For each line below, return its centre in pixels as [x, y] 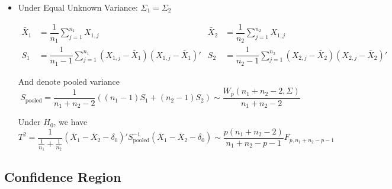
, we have [70, 122]
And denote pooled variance [69, 81]
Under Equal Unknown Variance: [78, 7]
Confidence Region [63, 176]
